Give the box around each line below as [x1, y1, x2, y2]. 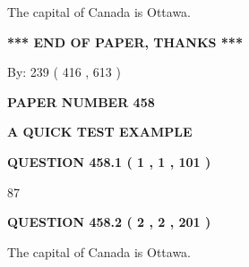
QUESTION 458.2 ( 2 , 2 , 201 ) [7, 213, 211, 231]
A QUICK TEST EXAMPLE [7, 122, 193, 141]
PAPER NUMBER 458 [7, 92, 155, 111]
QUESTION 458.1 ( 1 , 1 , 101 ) [7, 152, 211, 171]
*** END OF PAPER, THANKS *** [7, 32, 243, 51]
